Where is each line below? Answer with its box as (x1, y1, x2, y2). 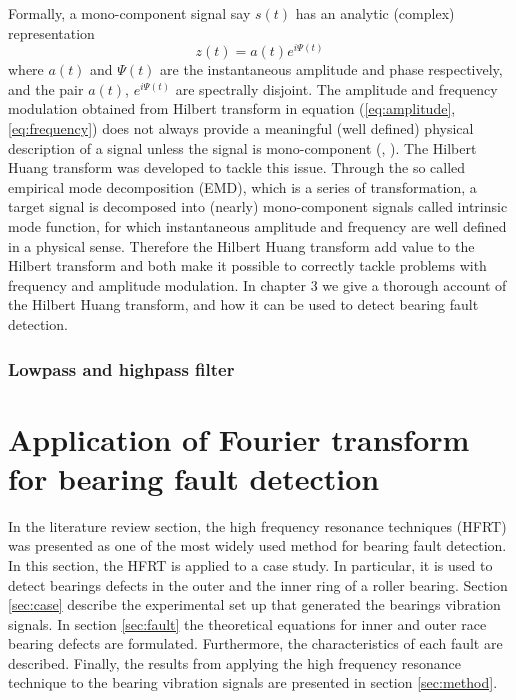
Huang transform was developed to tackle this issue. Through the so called (8, 157, 466, 178)
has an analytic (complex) (295, 3, 455, 23)
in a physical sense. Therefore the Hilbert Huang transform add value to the (8, 235, 475, 256)
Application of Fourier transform (8, 418, 470, 459)
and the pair (8, 78, 84, 99)
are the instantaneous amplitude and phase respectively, (160, 59, 503, 80)
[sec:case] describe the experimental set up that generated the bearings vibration (8, 594, 501, 615)
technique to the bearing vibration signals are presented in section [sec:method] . (8, 672, 498, 693)
